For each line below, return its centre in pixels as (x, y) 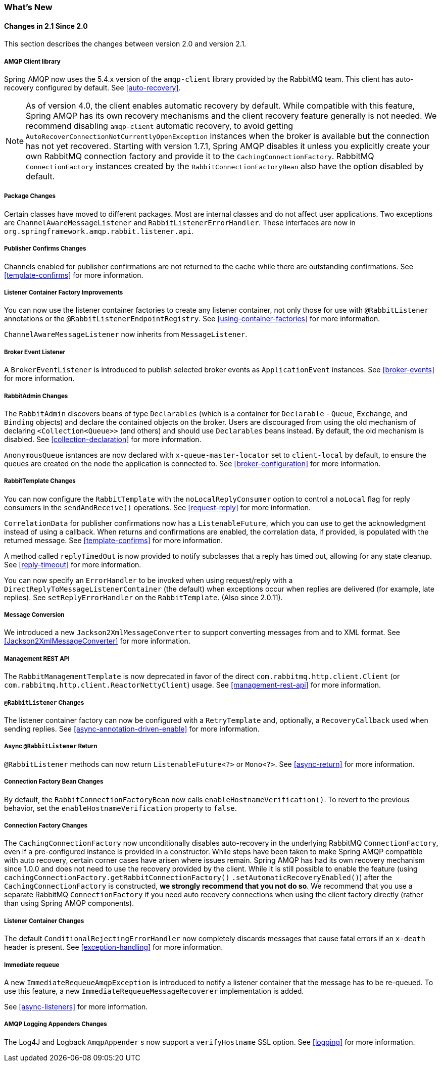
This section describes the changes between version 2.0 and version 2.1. (125, 44)
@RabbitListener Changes (44, 702)
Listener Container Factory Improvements (64, 292)
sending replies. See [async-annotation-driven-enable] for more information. (132, 729)
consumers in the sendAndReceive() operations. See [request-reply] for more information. (158, 507)
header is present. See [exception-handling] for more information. (114, 947)
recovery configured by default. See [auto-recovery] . (92, 88)
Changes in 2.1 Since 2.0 (46, 26)
